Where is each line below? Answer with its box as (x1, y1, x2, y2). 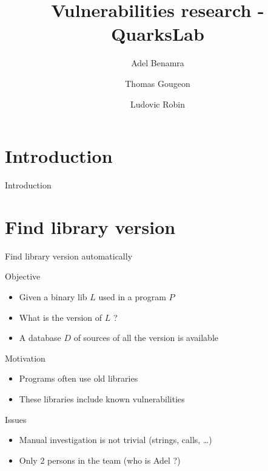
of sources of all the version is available (73, 331, 218, 344)
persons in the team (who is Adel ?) (47, 453, 181, 466)
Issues (5, 413, 27, 425)
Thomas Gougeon (125, 77, 190, 89)
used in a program (98, 290, 166, 303)
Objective (5, 270, 41, 283)
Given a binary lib (19, 290, 87, 303)
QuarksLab (111, 21, 204, 46)
